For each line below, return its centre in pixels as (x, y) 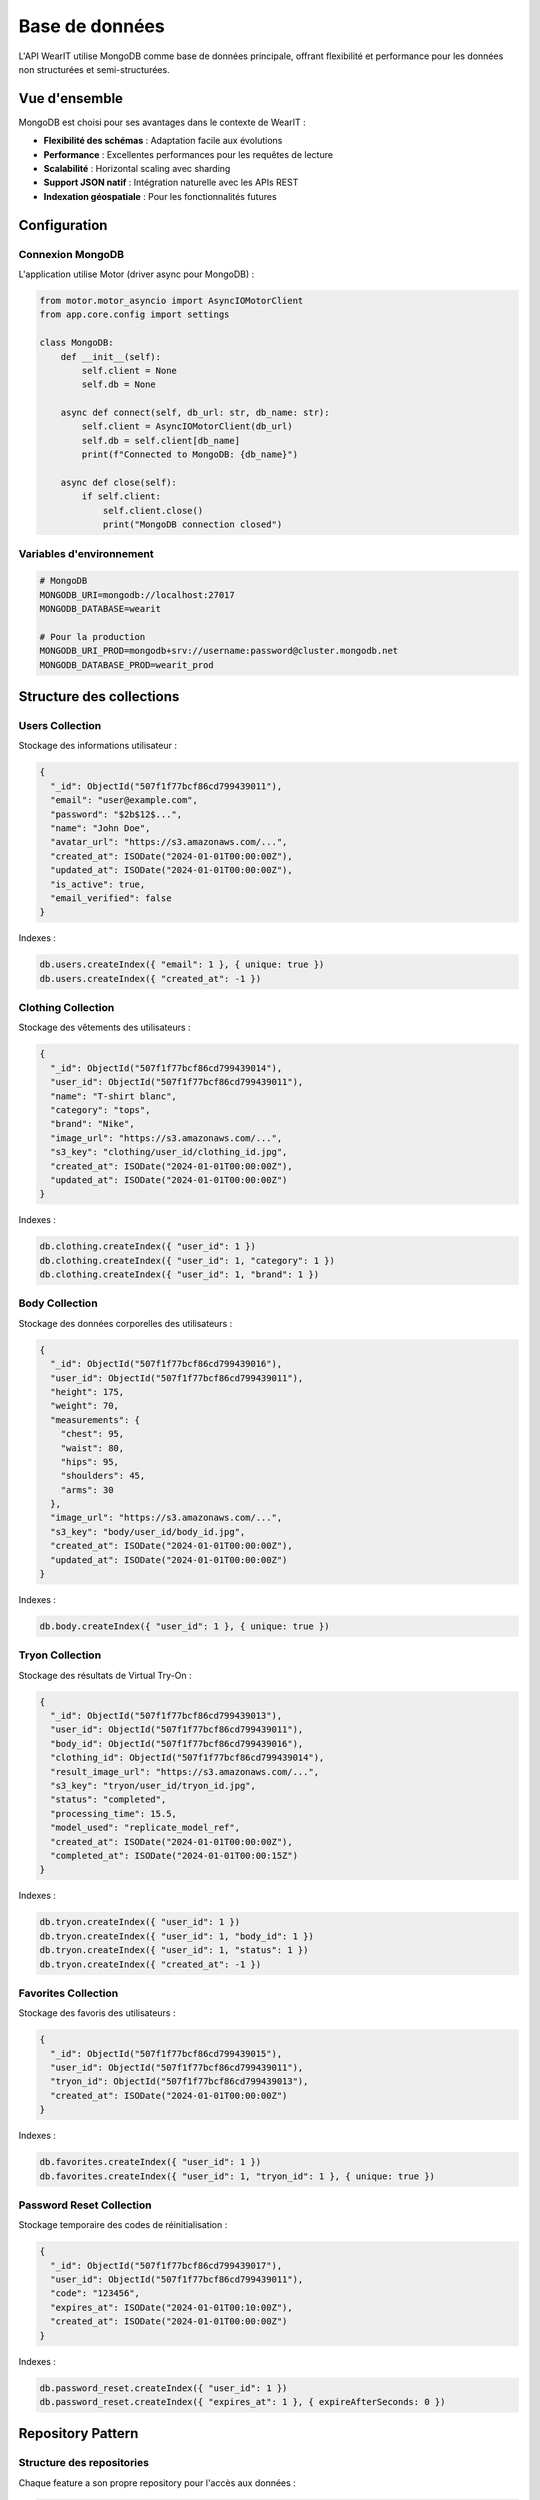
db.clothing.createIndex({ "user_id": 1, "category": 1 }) (187, 1260)
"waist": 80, (92, 1448)
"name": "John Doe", (100, 828)
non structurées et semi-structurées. (94, 69)
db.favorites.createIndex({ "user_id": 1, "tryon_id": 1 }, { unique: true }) (237, 2176)
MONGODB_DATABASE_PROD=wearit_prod (126, 664)
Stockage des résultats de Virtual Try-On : (105, 1675)
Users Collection (60, 726)
